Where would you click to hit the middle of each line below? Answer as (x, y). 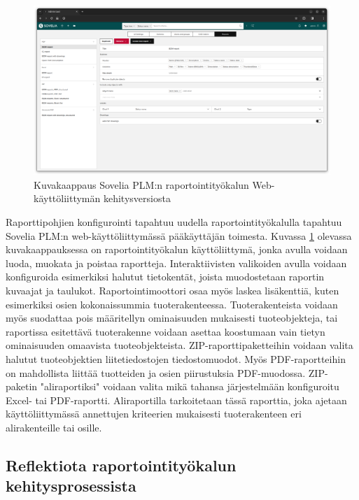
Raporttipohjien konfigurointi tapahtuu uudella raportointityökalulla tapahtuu (174, 222)
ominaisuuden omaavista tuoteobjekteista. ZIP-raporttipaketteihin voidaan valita (179, 345)
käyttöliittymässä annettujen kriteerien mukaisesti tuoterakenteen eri (154, 414)
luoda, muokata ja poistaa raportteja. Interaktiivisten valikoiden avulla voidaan (176, 263)
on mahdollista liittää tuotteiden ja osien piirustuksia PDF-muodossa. (156, 372)
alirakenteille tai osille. (54, 427)
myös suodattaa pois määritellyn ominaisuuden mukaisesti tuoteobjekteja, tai (172, 318)
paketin (22, 386)
